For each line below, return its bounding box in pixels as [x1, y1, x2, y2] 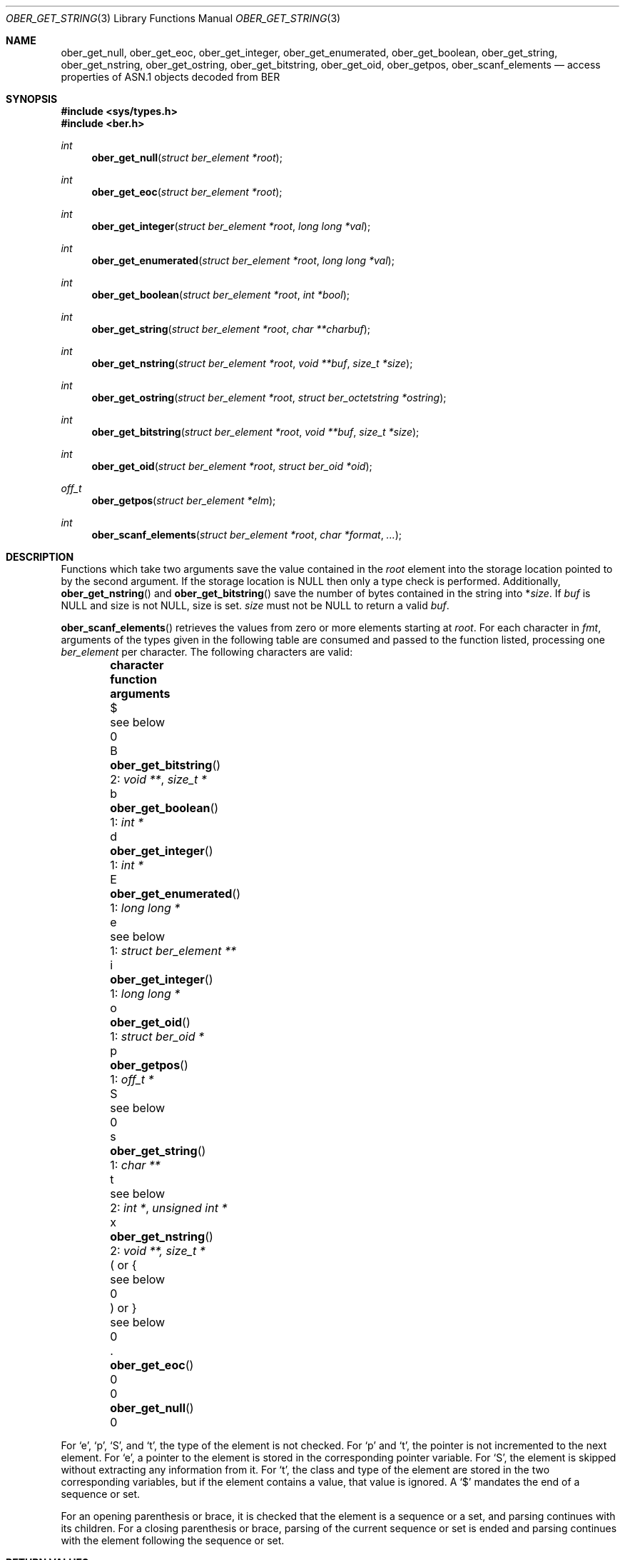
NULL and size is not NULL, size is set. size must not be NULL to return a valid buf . [61, 599, 449, 611]
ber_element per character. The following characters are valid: [61, 646, 353, 658]
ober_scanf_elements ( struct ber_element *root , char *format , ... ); [91, 529, 402, 541]
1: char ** [110, 1158, 161, 1172]
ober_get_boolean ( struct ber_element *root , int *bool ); [91, 289, 350, 301]
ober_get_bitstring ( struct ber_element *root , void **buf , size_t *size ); [91, 426, 420, 438]
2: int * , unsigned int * [110, 1201, 228, 1215]
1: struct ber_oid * [110, 1029, 205, 1044]
